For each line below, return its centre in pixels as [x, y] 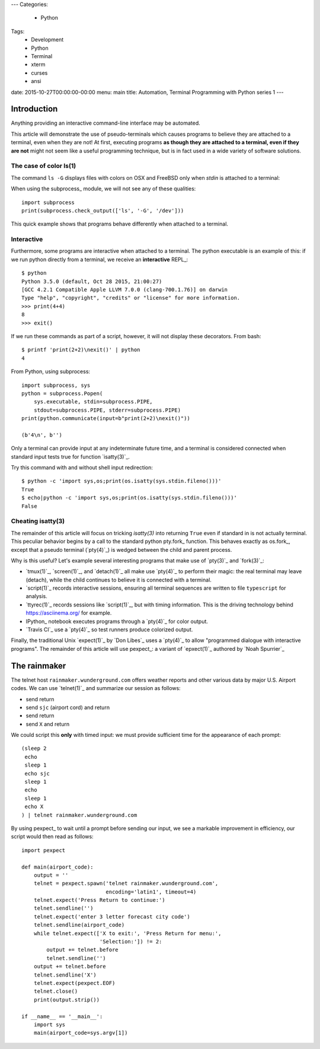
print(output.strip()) [67, 999]
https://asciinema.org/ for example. [69, 613]
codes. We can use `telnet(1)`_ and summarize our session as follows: [96, 688]
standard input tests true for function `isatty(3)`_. [71, 456]
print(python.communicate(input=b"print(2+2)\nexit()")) [106, 419]
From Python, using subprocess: [51, 371]
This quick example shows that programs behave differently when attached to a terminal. [119, 224]
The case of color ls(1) [44, 166]
